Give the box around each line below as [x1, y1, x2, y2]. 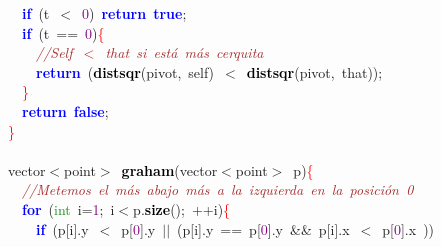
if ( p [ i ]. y [36, 218, 89, 239]
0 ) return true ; [81, 3, 187, 23]
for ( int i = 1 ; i [22, 198, 115, 219]
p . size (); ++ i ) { [133, 198, 231, 219]
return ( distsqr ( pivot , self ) [36, 61, 215, 82]
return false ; [22, 100, 109, 121]
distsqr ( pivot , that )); [246, 61, 383, 82]
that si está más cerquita [105, 42, 264, 63]
